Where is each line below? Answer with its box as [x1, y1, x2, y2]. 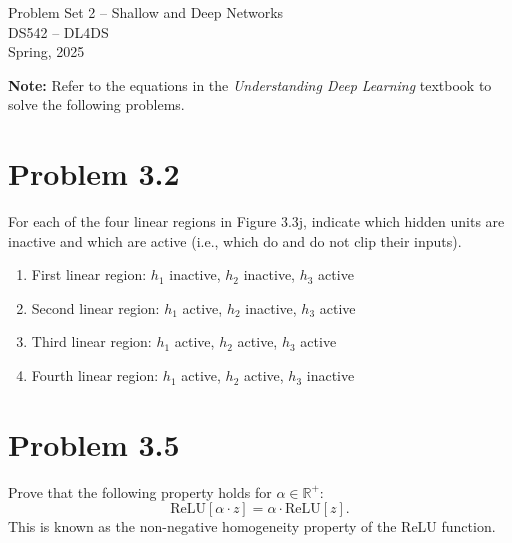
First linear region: [31, 264, 147, 285]
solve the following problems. [8, 94, 185, 115]
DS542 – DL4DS [8, 21, 109, 42]
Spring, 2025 [8, 41, 85, 62]
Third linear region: [31, 331, 152, 352]
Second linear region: [31, 297, 160, 318]
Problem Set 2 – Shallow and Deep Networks [8, 2, 284, 22]
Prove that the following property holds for [8, 481, 272, 502]
